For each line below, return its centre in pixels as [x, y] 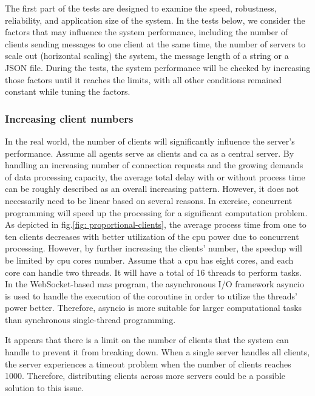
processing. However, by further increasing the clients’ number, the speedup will [154, 248]
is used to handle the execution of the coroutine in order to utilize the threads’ [151, 295]
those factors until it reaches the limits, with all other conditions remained [143, 79]
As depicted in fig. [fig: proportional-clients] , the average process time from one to [156, 224]
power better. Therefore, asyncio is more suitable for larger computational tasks [154, 308]
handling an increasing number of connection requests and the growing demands [154, 165]
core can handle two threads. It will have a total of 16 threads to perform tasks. [153, 272]
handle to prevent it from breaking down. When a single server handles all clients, [157, 352]
